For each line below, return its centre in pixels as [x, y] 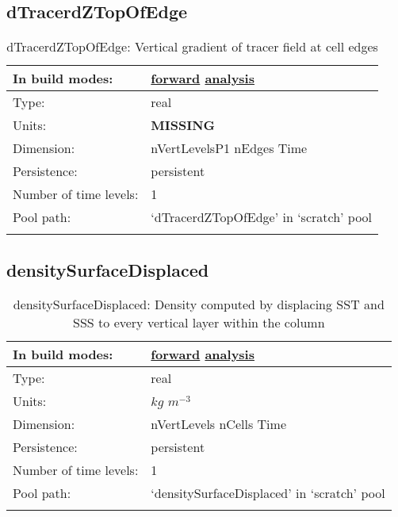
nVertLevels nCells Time [218, 424]
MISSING [183, 125]
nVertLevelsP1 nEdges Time [229, 148]
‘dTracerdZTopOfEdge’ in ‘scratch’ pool [262, 217]
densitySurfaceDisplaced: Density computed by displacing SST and [199, 304]
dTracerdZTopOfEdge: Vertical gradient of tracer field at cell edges [192, 47]
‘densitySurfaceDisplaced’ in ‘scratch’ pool [268, 493]
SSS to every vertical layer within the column [199, 323]
